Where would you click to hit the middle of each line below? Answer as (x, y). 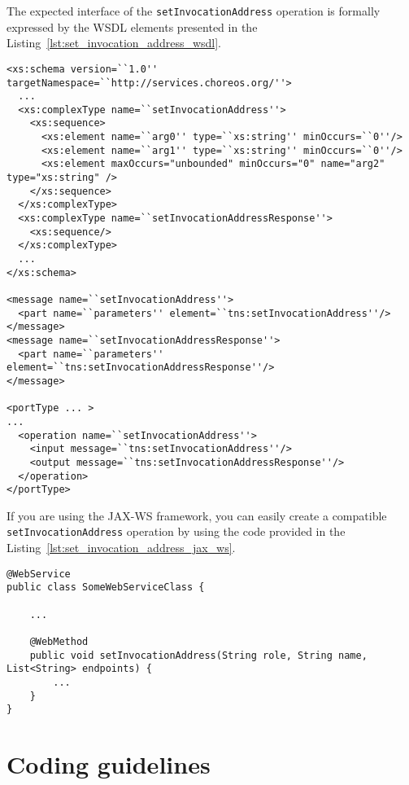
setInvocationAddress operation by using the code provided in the (176, 531)
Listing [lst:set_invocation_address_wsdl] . (114, 43)
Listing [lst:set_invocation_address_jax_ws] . (121, 548)
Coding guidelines (109, 764)
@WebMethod (59, 641)
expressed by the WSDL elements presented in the (132, 26)
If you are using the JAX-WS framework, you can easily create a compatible (197, 515)
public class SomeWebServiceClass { (106, 588)
